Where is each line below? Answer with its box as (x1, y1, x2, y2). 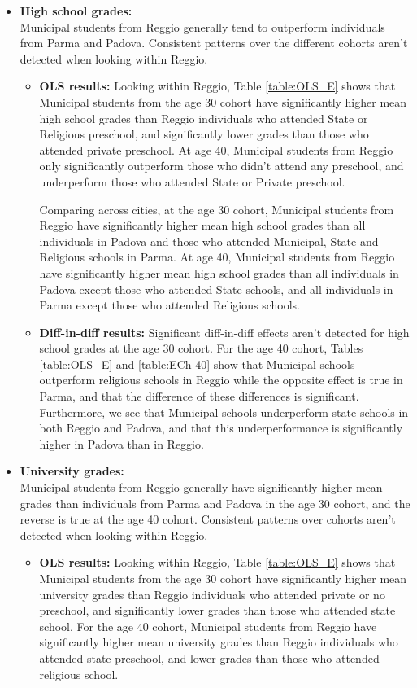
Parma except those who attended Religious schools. (39, 296, 300, 313)
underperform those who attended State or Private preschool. (39, 173, 345, 190)
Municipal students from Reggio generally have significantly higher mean (20, 479, 383, 496)
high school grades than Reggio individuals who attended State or (39, 109, 368, 126)
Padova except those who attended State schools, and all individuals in (39, 280, 393, 297)
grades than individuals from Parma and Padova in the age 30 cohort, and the (20, 494, 410, 511)
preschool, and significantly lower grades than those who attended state (39, 602, 396, 619)
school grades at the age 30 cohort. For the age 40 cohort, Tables (39, 340, 363, 357)
